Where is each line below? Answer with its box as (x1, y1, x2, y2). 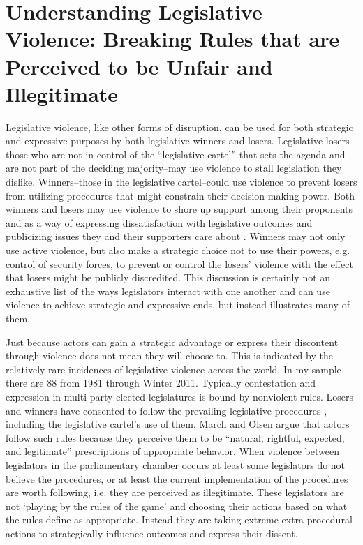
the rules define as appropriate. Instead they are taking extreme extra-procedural (6, 512, 353, 527)
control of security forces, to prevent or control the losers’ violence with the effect (6, 256, 353, 271)
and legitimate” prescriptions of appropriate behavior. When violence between (6, 444, 339, 458)
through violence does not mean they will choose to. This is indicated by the (6, 348, 333, 363)
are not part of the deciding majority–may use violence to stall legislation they (6, 160, 342, 175)
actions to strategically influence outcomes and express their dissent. (6, 525, 298, 540)
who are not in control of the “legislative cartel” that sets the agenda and (31, 147, 346, 161)
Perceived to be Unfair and (6, 52, 273, 80)
